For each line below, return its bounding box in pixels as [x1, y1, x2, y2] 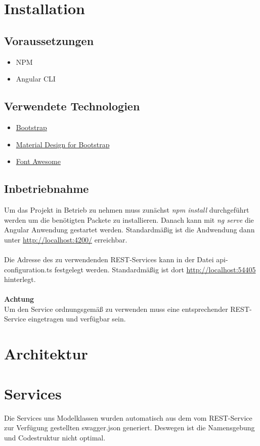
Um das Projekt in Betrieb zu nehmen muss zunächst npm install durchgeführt [4, 204, 249, 215]
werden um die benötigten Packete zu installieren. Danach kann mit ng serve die [4, 214, 254, 225]
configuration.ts [4, 264, 53, 274]
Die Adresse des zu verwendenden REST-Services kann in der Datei [4, 254, 214, 264]
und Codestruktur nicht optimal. [4, 432, 106, 442]
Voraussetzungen [4, 32, 94, 48]
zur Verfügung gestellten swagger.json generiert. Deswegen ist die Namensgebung [4, 422, 255, 433]
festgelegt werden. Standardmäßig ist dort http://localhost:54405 [54, 264, 256, 274]
